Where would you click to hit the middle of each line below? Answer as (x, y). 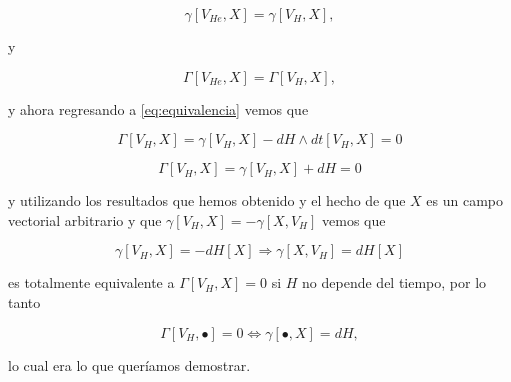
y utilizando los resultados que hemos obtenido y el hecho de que (207, 200)
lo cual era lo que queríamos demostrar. (129, 364)
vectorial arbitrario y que (85, 219)
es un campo (464, 200)
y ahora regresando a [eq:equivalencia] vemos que (158, 108)
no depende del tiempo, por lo (394, 282)
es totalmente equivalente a (91, 282)
